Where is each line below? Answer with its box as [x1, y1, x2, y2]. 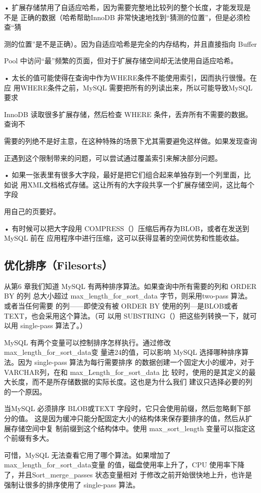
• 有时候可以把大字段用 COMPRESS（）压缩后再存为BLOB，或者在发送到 [4, 223, 249, 233]
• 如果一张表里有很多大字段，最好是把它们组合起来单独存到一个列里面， [4, 169, 244, 180]
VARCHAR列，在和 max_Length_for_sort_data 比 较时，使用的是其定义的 [4, 366, 249, 377]
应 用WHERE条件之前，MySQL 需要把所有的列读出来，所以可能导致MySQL [4, 82, 252, 92]
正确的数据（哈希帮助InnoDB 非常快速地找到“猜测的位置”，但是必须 [20, 12, 243, 22]
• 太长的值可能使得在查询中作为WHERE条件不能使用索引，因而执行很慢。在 [4, 72, 257, 82]
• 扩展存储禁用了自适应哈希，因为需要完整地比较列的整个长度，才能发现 [4, 2, 244, 12]
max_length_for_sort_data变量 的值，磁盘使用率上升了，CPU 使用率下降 [4, 459, 245, 470]
